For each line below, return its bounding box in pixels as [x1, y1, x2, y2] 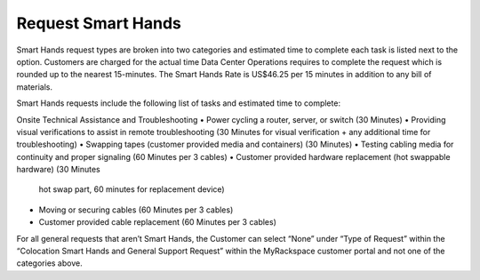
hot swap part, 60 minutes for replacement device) [38, 184, 226, 195]
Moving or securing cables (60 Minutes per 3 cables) [38, 204, 234, 215]
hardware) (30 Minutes [16, 164, 101, 175]
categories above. [16, 258, 84, 268]
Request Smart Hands [16, 13, 181, 33]
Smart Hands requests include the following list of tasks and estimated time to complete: [16, 98, 341, 108]
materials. [16, 81, 53, 92]
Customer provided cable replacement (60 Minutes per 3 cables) [38, 217, 277, 228]
